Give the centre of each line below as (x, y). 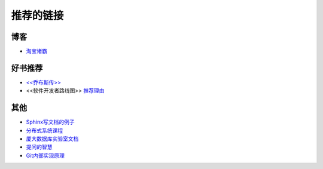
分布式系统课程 (44, 130)
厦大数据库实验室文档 (52, 139)
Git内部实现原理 (45, 155)
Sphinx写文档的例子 (50, 122)
